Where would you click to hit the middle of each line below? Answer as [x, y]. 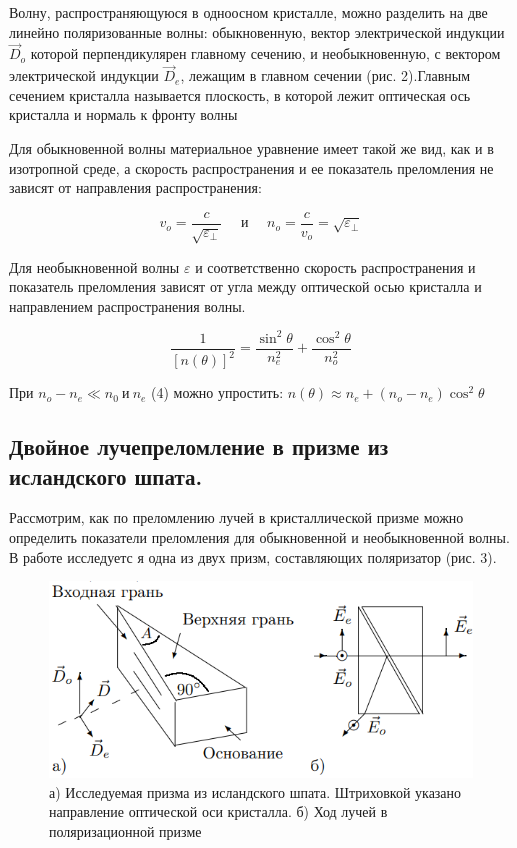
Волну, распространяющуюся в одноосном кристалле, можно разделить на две [248, 12]
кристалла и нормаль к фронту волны [123, 114]
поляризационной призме [125, 830]
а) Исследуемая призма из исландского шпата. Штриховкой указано [255, 791]
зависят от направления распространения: [135, 187]
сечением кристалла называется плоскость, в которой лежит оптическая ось [240, 94]
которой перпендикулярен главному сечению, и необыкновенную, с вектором [265, 53]
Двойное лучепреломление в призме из [199, 446]
